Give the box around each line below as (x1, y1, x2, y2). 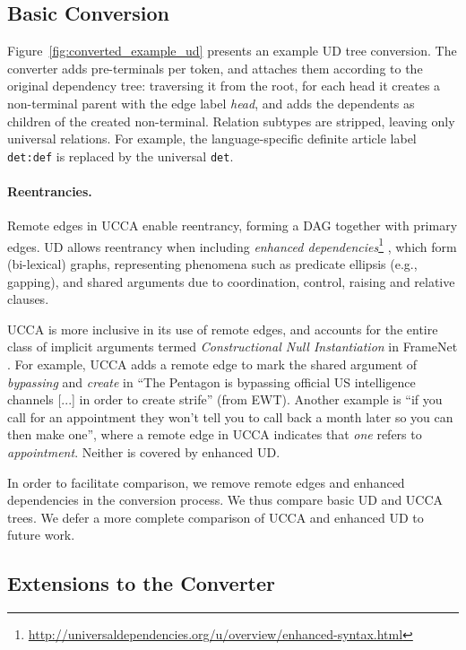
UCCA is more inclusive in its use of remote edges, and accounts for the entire (7, 319, 438, 338)
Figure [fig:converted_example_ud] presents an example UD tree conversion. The (7, 41, 457, 60)
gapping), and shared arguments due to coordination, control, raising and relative (7, 272, 455, 290)
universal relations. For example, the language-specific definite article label (7, 129, 417, 148)
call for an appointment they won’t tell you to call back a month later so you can (7, 407, 453, 426)
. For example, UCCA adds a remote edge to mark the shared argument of (7, 355, 418, 374)
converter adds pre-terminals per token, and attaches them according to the (7, 58, 423, 77)
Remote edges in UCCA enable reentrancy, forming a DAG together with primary (7, 216, 458, 235)
